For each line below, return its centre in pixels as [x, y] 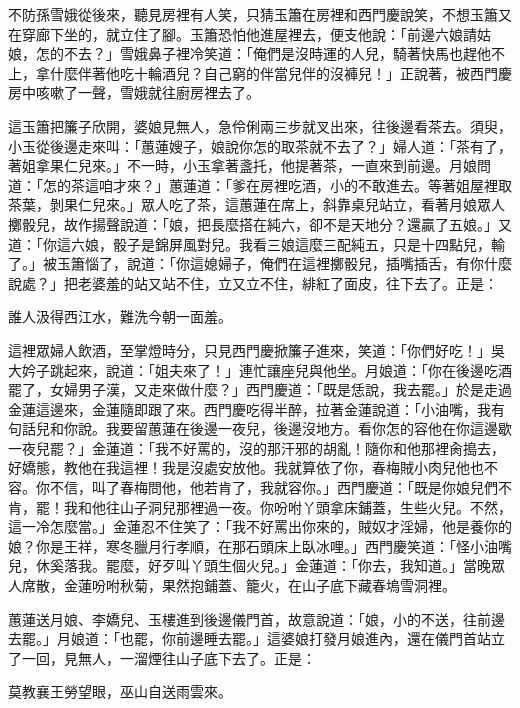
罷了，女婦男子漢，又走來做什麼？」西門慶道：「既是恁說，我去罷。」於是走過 [260, 389]
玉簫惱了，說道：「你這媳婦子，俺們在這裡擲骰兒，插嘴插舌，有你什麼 [284, 263]
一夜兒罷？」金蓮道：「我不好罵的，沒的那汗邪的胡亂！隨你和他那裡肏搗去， [256, 447]
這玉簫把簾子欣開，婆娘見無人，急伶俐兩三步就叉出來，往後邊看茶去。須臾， [260, 125]
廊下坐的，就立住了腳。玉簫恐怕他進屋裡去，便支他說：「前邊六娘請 [256, 33]
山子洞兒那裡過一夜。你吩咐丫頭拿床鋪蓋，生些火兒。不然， [315, 506]
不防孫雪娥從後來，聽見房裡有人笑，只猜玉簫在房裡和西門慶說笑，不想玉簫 [253, 14]
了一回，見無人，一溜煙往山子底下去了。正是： [162, 657]
